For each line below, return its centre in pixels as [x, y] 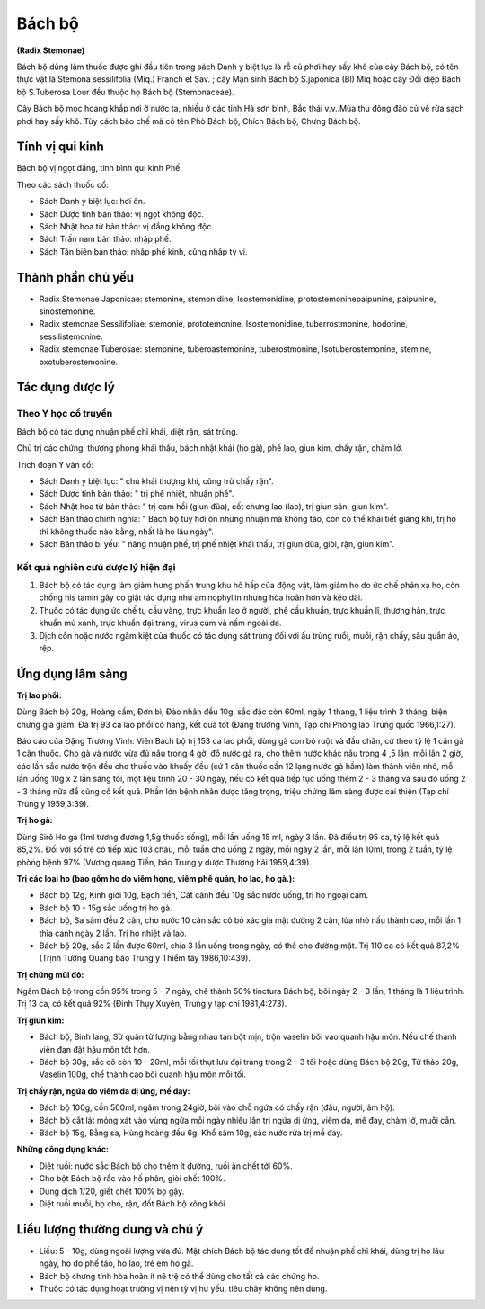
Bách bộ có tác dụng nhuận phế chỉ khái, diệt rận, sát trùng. [128, 431]
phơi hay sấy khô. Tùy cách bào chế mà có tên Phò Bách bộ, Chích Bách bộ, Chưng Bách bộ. [189, 121]
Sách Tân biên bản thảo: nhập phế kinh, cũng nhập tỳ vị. [143, 251]
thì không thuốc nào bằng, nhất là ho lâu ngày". [127, 532]
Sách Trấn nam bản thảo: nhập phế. [105, 239]
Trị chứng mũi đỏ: [50, 974]
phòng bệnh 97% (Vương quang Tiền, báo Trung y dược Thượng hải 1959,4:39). [164, 862]
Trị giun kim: [40, 1020]
